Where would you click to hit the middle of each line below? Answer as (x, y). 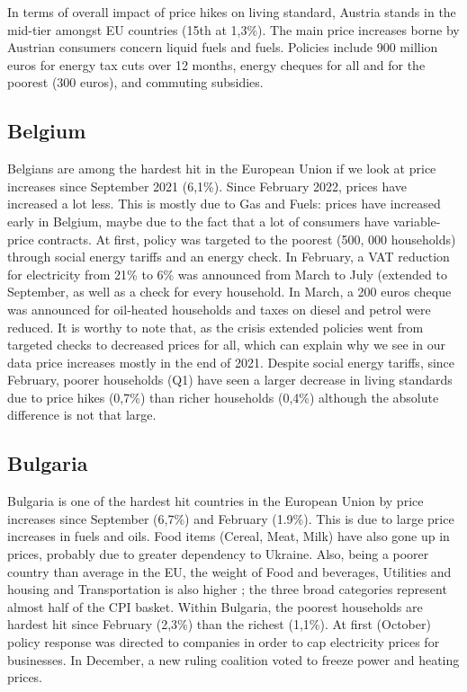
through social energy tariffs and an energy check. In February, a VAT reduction (229, 257)
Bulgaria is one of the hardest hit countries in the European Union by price (216, 501)
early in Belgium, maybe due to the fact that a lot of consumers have (198, 221)
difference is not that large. (82, 415)
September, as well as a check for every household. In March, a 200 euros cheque (229, 292)
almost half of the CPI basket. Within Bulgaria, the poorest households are (215, 606)
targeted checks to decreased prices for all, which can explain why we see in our (226, 345)
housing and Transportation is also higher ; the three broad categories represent (227, 589)
